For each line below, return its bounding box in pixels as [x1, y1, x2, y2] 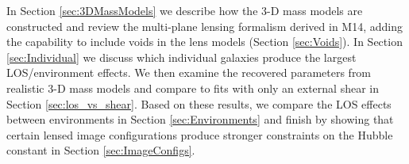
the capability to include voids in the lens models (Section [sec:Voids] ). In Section [6, 33, 403, 50]
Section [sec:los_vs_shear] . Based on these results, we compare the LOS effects [6, 95, 392, 112]
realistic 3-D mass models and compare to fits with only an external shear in [6, 79, 379, 96]
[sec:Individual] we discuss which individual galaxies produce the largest [6, 48, 357, 65]
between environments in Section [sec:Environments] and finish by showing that [6, 111, 394, 128]
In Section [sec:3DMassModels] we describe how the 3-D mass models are [6, 2, 363, 18]
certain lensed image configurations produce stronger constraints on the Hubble [6, 126, 393, 143]
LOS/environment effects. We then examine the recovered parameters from [6, 64, 372, 81]
